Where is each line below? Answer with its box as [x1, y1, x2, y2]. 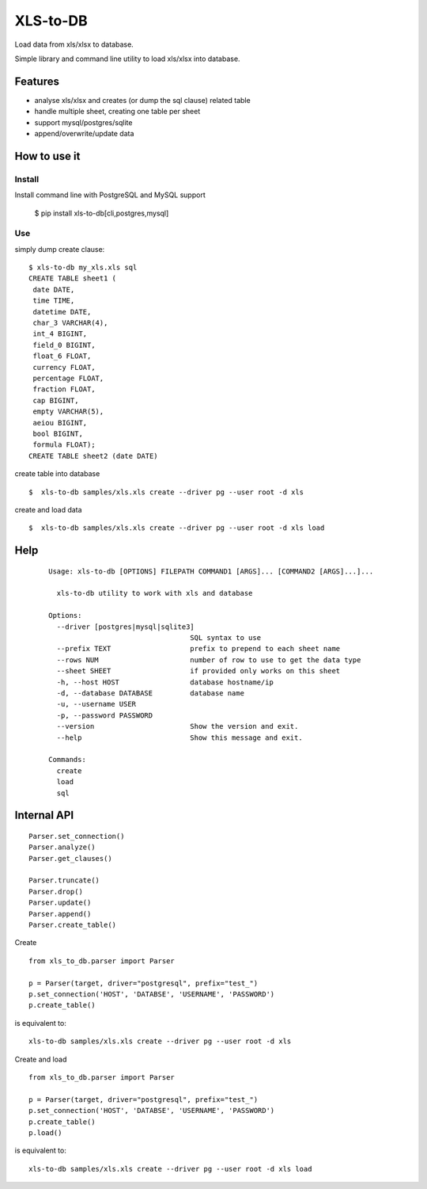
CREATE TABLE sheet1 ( [28, 274, 117, 283]
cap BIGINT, [32, 396, 79, 405]
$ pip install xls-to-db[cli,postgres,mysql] [34, 208, 169, 218]
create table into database [14, 469, 100, 478]
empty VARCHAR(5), [32, 407, 104, 416]
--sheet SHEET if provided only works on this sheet [56, 666, 341, 676]
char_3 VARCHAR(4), [32, 318, 108, 328]
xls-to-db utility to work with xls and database [56, 589, 253, 598]
